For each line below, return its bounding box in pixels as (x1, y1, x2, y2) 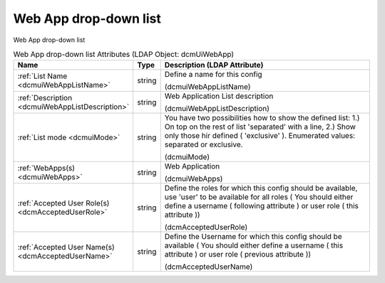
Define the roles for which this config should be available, (164, 183, 358, 193)
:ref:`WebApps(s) (17, 164, 75, 173)
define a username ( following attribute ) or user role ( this (164, 201, 359, 211)
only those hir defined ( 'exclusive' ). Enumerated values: (164, 131, 356, 141)
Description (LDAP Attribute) (164, 60, 264, 70)
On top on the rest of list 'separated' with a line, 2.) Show (164, 122, 356, 132)
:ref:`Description (17, 93, 73, 103)
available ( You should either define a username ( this (164, 240, 344, 250)
